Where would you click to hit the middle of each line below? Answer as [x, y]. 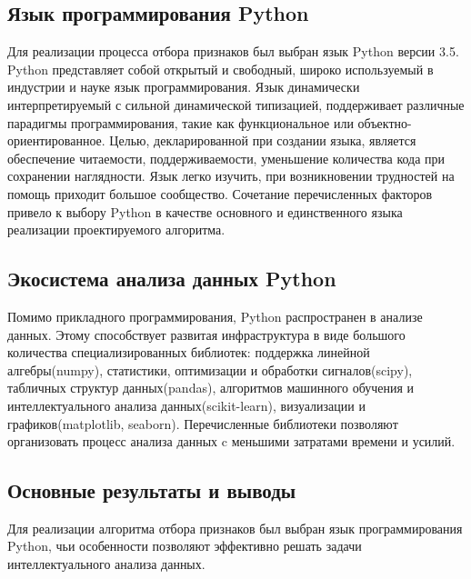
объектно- [385, 122]
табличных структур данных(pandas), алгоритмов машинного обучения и [211, 388]
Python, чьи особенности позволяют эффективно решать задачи [185, 546]
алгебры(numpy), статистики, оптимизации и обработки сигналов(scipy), [210, 369]
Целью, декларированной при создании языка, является [263, 140]
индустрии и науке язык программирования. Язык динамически [184, 87]
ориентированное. [56, 140]
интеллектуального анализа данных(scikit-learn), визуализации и [186, 405]
